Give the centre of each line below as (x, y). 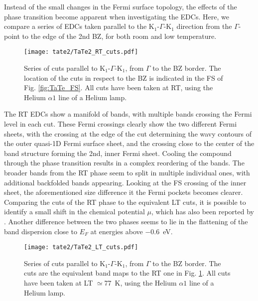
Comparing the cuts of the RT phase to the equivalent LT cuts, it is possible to (125, 202)
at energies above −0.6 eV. (131, 231)
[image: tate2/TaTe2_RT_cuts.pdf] (81, 52)
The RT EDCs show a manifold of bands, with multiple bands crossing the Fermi (128, 114)
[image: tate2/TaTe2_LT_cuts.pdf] (81, 247)
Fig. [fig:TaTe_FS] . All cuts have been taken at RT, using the (119, 87)
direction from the (204, 26)
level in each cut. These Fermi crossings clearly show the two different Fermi (121, 124)
